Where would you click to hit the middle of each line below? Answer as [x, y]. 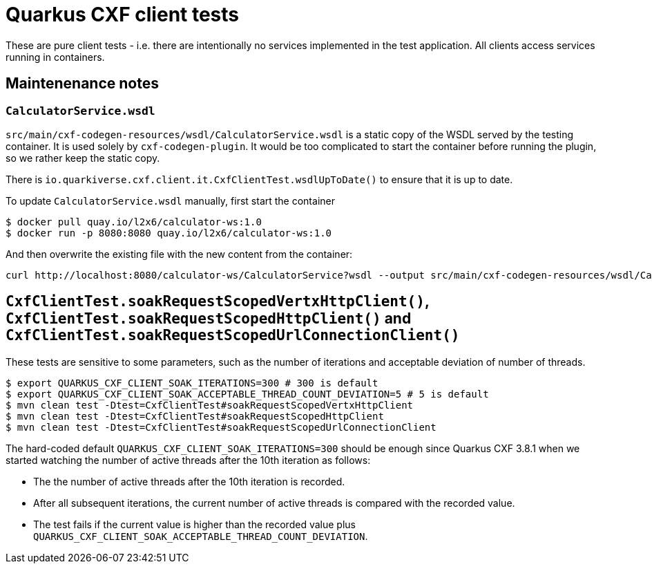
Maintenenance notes [82, 84]
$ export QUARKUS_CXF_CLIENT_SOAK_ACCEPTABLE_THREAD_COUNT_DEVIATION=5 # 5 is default [247, 394]
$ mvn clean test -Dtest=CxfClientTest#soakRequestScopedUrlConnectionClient [221, 427]
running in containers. [55, 57]
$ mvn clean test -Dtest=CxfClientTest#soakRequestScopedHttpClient [195, 416]
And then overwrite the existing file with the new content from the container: [179, 254]
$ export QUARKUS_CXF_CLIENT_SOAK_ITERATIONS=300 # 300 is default [192, 383]
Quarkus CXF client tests [123, 15]
